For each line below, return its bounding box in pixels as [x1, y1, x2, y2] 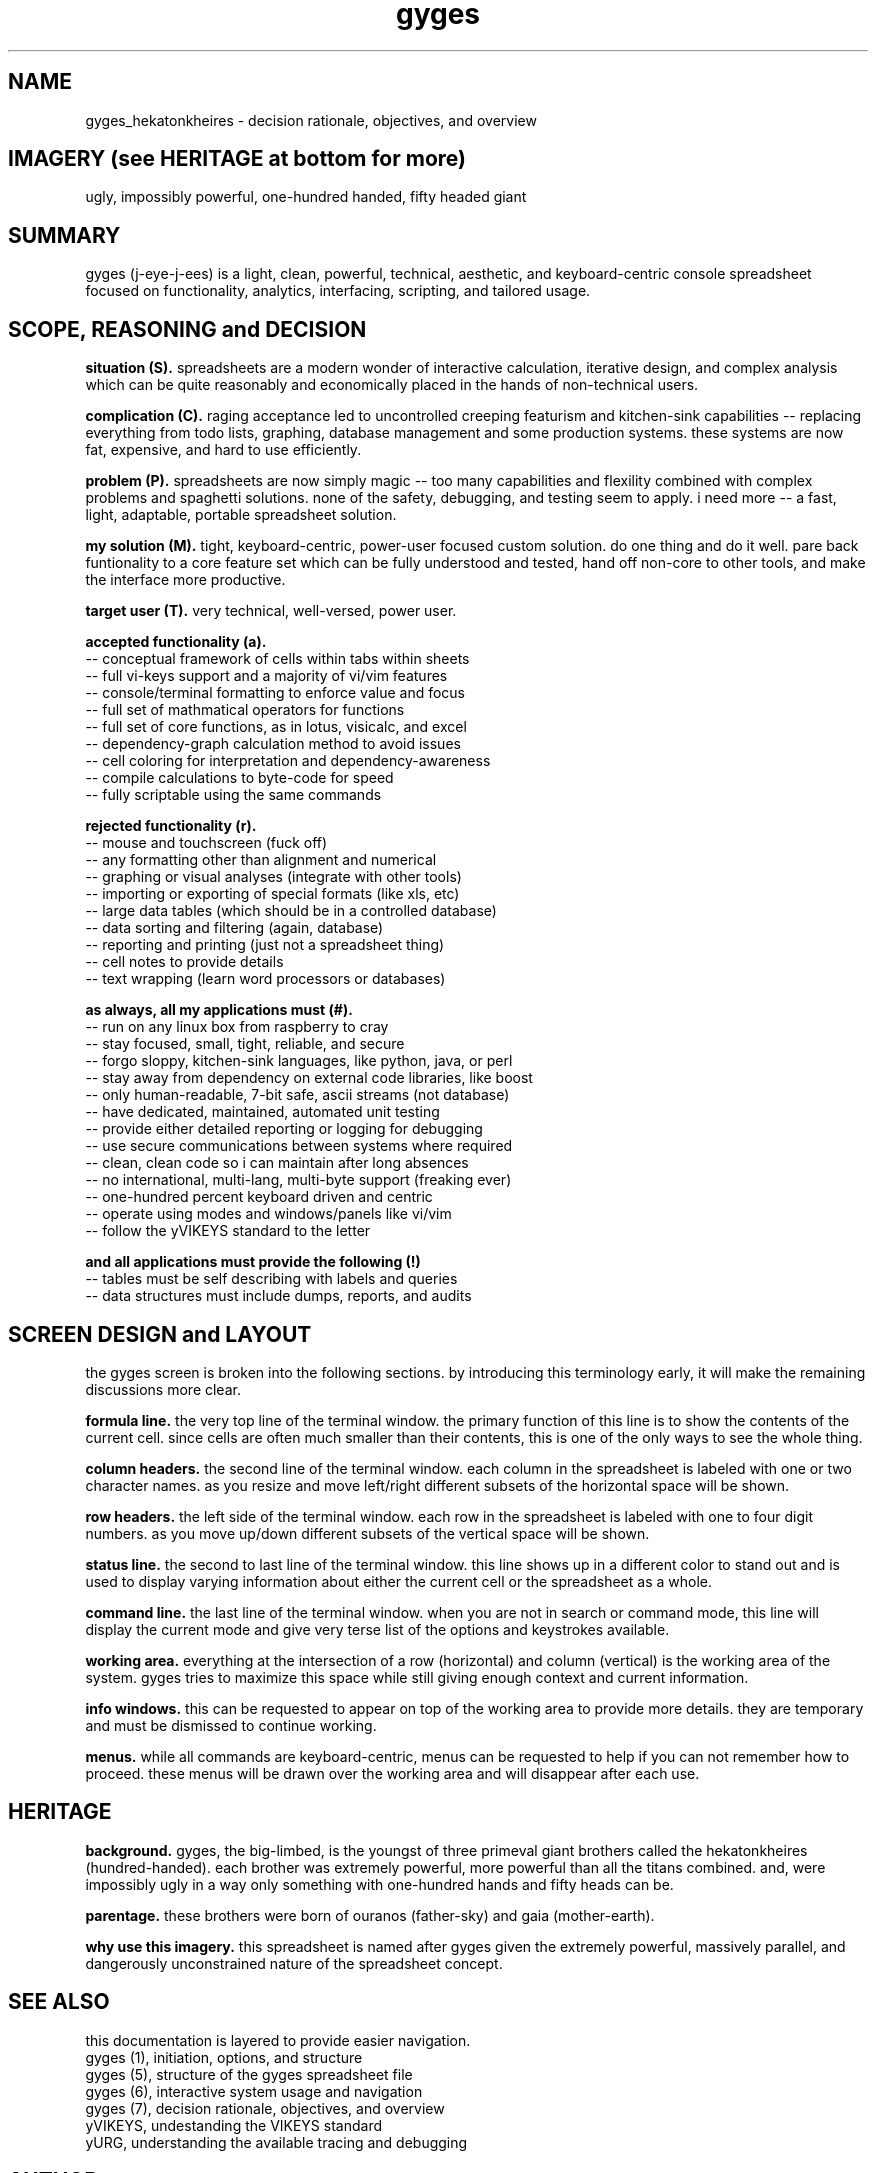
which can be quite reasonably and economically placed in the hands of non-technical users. [85, 376, 699, 394]
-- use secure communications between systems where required [85, 1137, 513, 1155]
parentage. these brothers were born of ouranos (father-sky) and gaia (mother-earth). [85, 1906, 655, 1924]
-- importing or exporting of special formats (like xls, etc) [85, 885, 460, 903]
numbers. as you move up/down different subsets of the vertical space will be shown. [85, 1524, 650, 1542]
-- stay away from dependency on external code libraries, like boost [85, 1069, 533, 1087]
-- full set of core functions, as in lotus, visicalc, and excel [85, 718, 467, 736]
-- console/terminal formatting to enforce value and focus [85, 684, 466, 702]
